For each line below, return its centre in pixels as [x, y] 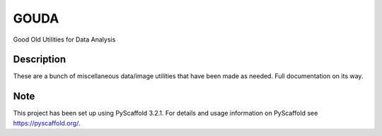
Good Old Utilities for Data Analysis [64, 39]
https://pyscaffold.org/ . [47, 123]
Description [40, 60]
